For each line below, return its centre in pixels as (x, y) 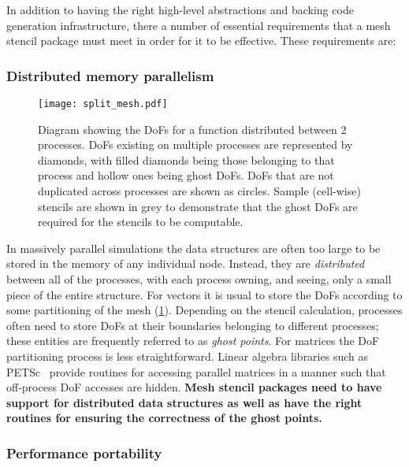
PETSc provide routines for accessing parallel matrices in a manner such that (196, 371)
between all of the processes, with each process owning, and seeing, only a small (199, 279)
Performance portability (84, 452)
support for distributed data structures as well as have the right (184, 402)
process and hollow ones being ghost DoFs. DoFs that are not (186, 175)
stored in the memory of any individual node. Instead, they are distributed (186, 263)
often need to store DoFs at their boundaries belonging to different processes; (193, 325)
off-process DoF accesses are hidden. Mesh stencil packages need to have (194, 387)
